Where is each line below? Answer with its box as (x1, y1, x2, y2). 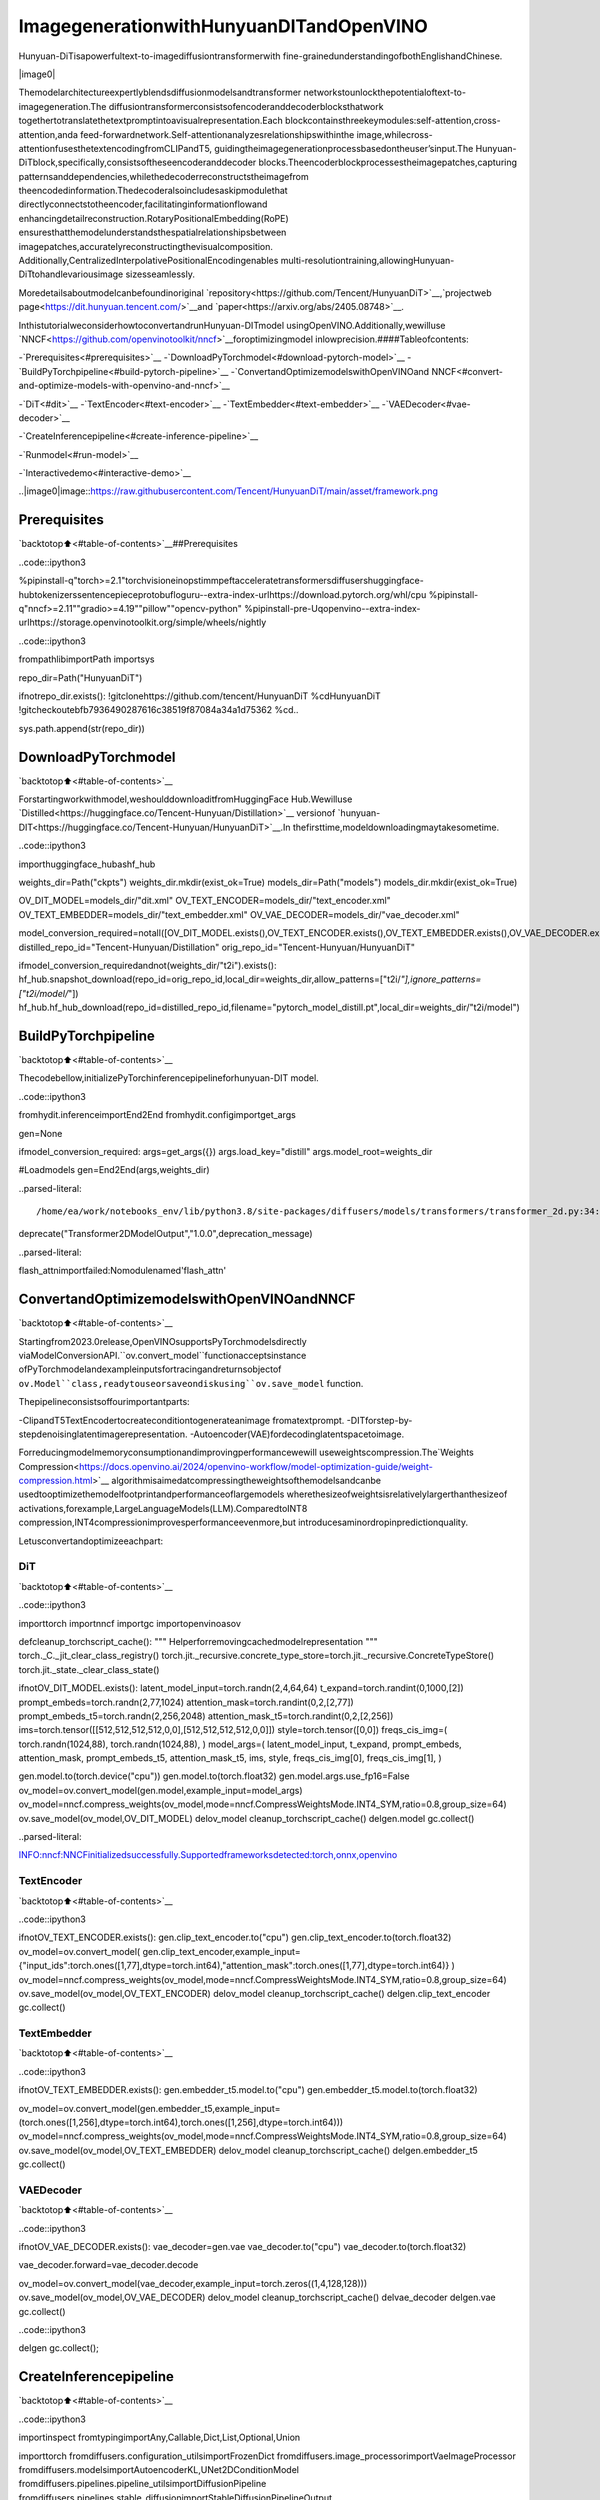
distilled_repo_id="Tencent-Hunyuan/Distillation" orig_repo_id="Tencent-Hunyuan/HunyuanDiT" (18, 941, 415, 953)
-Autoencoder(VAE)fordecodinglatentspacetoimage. (189, 1428, 405, 1440)
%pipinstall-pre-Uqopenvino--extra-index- (243, 602, 421, 614)
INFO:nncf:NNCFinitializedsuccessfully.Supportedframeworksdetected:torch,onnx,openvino (18, 1849, 398, 1861)
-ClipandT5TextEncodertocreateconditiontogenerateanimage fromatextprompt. (18, 1414, 345, 1426)
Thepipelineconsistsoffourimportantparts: (18, 1396, 190, 1408)
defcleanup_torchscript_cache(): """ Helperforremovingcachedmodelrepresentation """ (18, 1635, 379, 1647)
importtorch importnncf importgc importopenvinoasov (18, 1617, 242, 1629)
